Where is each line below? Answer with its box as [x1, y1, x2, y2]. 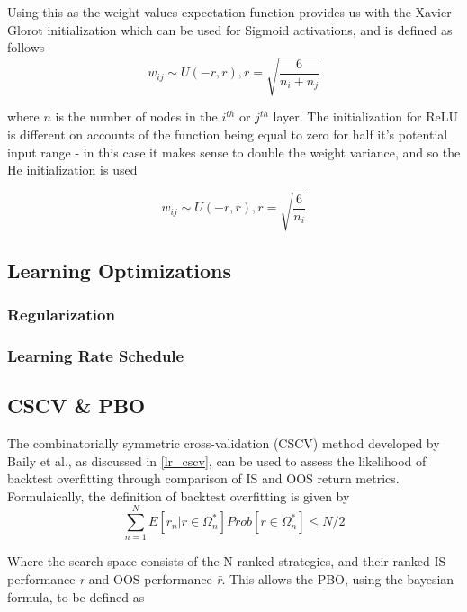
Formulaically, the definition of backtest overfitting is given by [7, 486, 350, 505]
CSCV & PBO [7, 391, 146, 419]
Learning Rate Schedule [7, 344, 184, 366]
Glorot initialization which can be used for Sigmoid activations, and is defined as [7, 20, 453, 39]
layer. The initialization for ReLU [273, 107, 458, 126]
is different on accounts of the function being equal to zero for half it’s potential [7, 124, 448, 143]
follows [7, 38, 45, 57]
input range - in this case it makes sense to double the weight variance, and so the [7, 142, 461, 161]
